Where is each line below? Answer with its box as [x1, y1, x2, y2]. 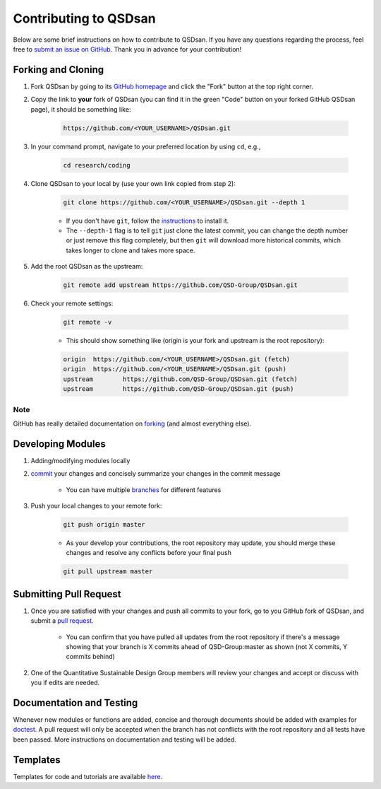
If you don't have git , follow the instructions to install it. [66, 216, 229, 225]
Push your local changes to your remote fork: [30, 502, 162, 510]
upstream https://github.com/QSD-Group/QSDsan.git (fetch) [63, 375, 298, 383]
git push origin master [63, 520, 146, 528]
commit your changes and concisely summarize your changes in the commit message [30, 469, 281, 478]
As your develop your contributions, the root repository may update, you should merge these [66, 538, 336, 547]
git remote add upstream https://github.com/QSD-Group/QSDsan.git [63, 281, 298, 289]
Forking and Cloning [13, 64, 104, 76]
